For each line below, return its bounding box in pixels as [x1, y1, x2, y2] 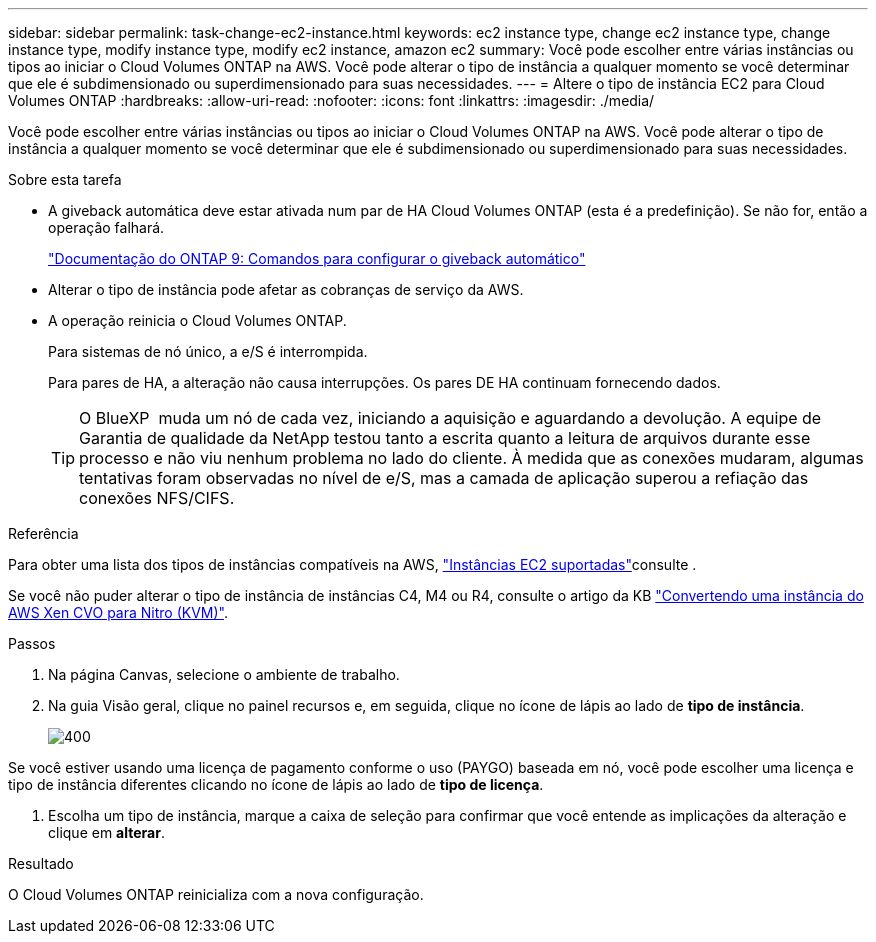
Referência [8, 525, 79, 542]
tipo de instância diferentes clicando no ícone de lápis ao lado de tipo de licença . [8, 776, 544, 793]
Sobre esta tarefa [8, 171, 122, 188]
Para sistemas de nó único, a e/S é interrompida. [48, 343, 368, 360]
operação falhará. [48, 219, 165, 236]
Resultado [8, 855, 74, 872]
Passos [8, 635, 56, 652]
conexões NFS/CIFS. [79, 488, 235, 508]
